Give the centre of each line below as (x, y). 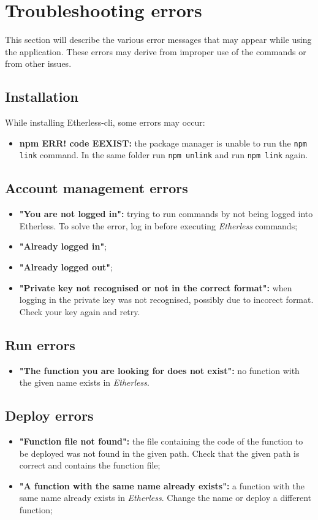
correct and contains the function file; (90, 465)
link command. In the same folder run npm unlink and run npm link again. (164, 155)
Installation (42, 97)
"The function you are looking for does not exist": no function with (159, 370)
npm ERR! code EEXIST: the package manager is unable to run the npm (163, 143)
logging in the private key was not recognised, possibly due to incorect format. (166, 300)
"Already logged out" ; (66, 267)
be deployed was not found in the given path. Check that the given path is (159, 453)
